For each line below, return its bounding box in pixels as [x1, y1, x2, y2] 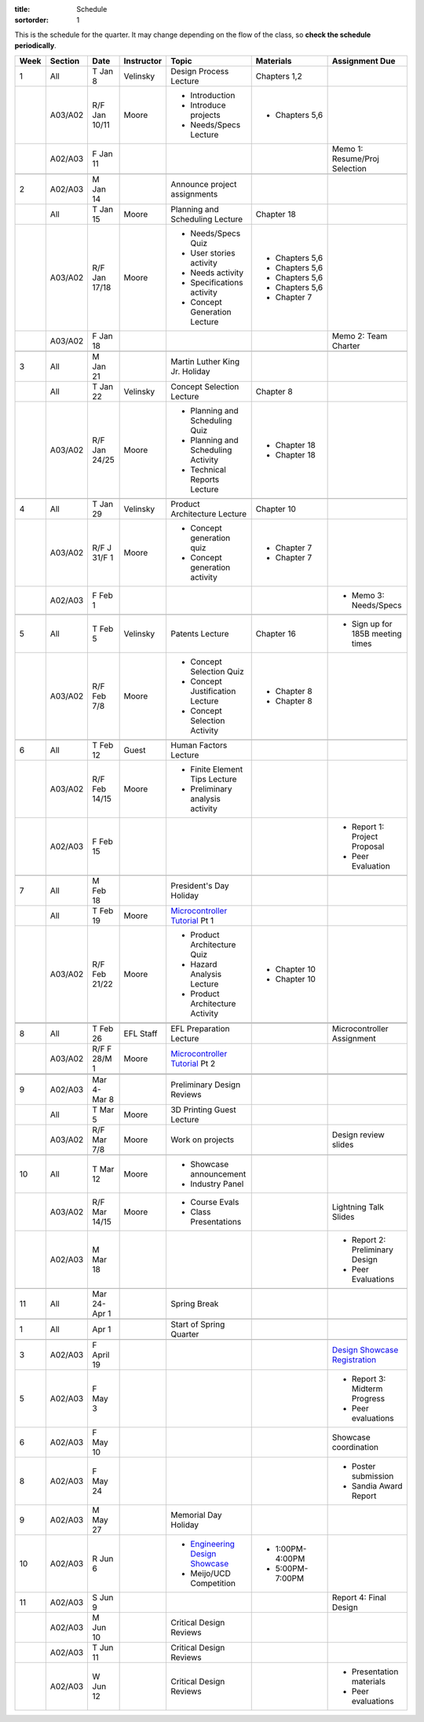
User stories [189, 248, 236, 259]
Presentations [189, 1216, 242, 1227]
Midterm [351, 1383, 383, 1394]
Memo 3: [351, 589, 385, 600]
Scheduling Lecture [170, 213, 243, 224]
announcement [189, 1168, 247, 1179]
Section [49, 55, 80, 66]
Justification [189, 685, 236, 696]
